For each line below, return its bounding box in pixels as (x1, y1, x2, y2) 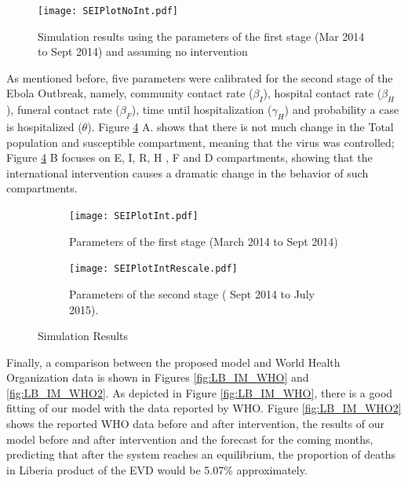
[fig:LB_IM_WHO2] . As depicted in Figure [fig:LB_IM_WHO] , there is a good (6, 384, 393, 401)
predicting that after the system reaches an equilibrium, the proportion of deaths (6, 446, 396, 463)
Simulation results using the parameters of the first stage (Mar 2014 (38, 27, 365, 44)
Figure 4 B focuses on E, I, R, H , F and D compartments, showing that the (6, 149, 373, 166)
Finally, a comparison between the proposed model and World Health (6, 353, 341, 370)
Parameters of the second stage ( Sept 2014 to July (69, 285, 315, 302)
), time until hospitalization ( (131, 101, 272, 118)
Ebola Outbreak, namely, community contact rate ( (6, 85, 253, 101)
